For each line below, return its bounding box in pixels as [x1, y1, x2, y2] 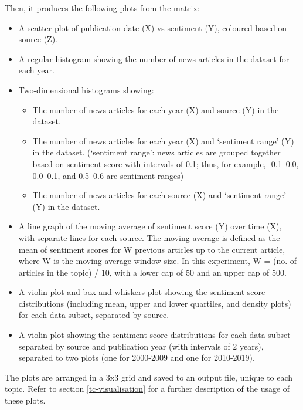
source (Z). [18, 33, 58, 45]
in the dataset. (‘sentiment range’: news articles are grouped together [32, 146, 281, 158]
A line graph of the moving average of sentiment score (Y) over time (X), [18, 220, 282, 232]
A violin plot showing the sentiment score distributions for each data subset [18, 328, 291, 341]
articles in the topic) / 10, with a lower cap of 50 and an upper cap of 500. [18, 266, 287, 278]
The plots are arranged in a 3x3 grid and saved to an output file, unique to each [5, 371, 293, 383]
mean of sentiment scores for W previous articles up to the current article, [18, 243, 285, 255]
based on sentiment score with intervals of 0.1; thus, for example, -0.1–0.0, [32, 157, 299, 170]
